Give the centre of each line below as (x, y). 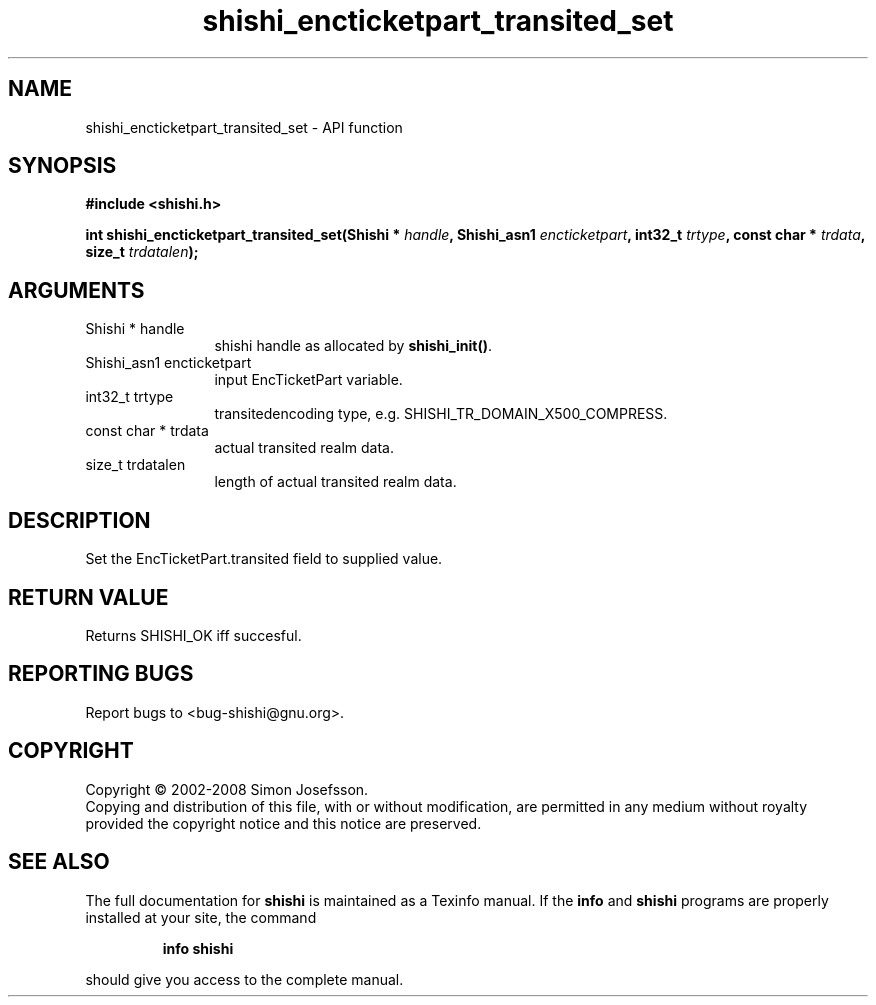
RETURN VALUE (88, 597)
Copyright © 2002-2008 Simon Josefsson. (227, 789)
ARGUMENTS (76, 290)
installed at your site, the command (201, 917)
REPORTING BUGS (101, 674)
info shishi (198, 948)
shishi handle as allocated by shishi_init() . (353, 346)
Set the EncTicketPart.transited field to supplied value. (264, 559)
